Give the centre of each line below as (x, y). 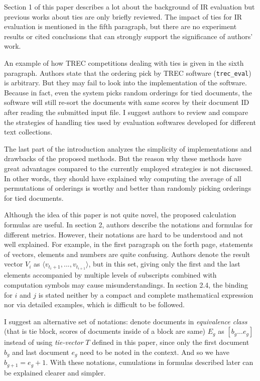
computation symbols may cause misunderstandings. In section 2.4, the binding (126, 285)
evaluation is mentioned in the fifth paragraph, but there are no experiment (120, 26)
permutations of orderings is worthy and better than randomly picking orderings (128, 188)
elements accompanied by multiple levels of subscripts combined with (110, 275)
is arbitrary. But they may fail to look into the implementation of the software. (125, 83)
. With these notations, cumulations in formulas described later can (150, 362)
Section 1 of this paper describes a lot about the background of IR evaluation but (129, 7)
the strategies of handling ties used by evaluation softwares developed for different (130, 122)
